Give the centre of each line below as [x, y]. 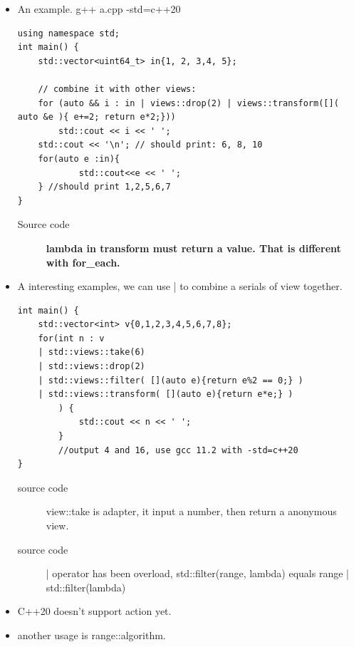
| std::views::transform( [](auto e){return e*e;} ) [166, 394]
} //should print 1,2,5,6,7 [104, 187]
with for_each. [83, 262]
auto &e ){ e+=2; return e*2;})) [97, 117]
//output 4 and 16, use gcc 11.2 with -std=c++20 [178, 450]
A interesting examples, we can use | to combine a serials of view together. [180, 286]
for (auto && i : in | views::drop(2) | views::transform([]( [188, 103]
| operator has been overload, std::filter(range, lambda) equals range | [197, 573]
